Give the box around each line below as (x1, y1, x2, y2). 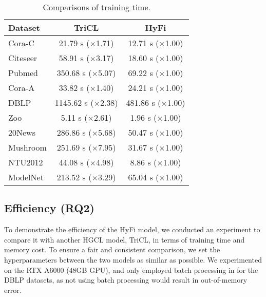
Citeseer (8, 52, 37, 64)
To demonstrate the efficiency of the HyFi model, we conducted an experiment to (4, 224, 260, 235)
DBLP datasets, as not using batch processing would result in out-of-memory (4, 274, 248, 285)
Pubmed (8, 67, 39, 79)
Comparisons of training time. (43, 1, 150, 13)
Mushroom (8, 141, 47, 153)
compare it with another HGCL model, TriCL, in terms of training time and (4, 234, 245, 245)
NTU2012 (8, 156, 43, 168)
